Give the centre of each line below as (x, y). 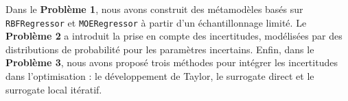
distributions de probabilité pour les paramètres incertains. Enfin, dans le (160, 49)
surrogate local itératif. (54, 89)
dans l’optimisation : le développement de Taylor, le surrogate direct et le (160, 76)
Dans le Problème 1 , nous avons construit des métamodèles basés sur (154, 9)
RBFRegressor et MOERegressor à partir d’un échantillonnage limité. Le (156, 22)
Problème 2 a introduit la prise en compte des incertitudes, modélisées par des (174, 36)
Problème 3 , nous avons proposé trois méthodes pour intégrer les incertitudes (172, 62)
